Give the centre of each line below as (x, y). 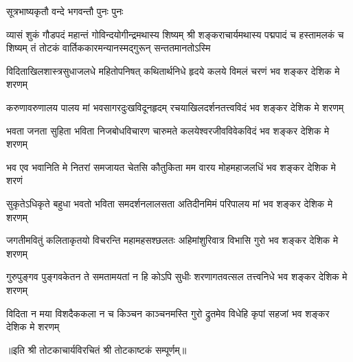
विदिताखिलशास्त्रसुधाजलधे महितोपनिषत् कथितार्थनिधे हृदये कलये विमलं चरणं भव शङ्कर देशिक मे (173, 70)
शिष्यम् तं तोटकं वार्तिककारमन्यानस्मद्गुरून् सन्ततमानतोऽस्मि (109, 48)
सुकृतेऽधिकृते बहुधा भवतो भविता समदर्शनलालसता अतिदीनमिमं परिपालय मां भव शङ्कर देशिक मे (170, 203)
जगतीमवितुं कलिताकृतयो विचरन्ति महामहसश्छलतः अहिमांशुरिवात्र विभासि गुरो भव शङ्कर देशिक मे (172, 240)
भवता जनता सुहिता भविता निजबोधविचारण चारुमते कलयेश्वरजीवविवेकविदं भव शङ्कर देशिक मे (168, 130)
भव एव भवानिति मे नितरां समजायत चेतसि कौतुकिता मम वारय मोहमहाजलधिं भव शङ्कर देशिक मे (171, 167)
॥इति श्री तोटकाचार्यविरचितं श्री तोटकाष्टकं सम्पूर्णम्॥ (96, 349)
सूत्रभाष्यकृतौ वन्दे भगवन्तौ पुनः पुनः (65, 11)
